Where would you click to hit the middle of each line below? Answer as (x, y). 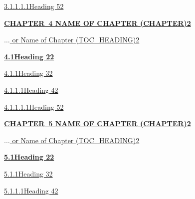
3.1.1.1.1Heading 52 (34, 6)
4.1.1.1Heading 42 (31, 90)
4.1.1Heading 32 (28, 73)
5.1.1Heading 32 (28, 173)
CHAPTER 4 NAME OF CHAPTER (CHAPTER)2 (97, 23)
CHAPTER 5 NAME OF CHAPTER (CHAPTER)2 (97, 123)
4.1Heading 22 (29, 56)
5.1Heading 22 (29, 157)
